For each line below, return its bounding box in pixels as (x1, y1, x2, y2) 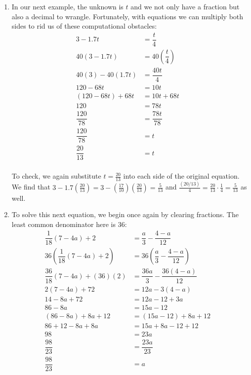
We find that (11, 182, 50, 192)
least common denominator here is (11, 219, 116, 229)
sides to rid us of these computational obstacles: (11, 21, 157, 31)
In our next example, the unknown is (11, 1, 124, 11)
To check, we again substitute (11, 171, 101, 181)
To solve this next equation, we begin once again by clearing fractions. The (11, 209, 239, 220)
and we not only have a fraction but (130, 1, 240, 11)
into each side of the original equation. (123, 171, 240, 181)
